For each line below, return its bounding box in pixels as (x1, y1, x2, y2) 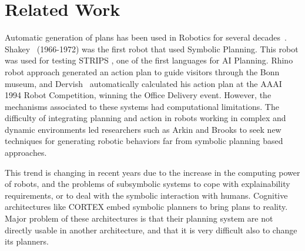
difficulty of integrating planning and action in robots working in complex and (5, 112, 286, 124)
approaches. (5, 146, 47, 159)
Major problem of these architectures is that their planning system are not (5, 212, 273, 225)
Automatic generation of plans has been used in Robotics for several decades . (5, 31, 287, 43)
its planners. (5, 235, 49, 247)
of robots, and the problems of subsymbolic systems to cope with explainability (5, 178, 290, 190)
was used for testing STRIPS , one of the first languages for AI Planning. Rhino (5, 54, 293, 66)
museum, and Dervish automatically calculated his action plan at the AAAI (5, 77, 282, 89)
